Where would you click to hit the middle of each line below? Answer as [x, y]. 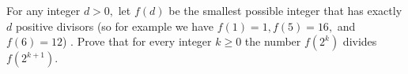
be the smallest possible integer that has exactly [285, 10]
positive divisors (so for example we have [114, 26]
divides [360, 41]
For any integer [43, 10]
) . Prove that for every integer [137, 41]
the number [273, 41]
